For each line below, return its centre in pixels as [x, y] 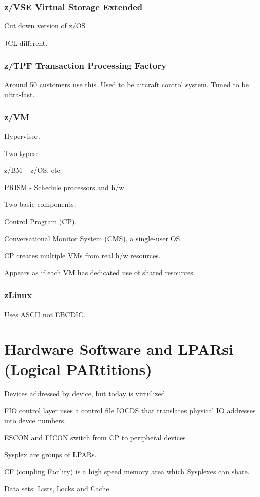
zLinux [18, 295]
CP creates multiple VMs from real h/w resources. [82, 255]
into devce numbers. [35, 420]
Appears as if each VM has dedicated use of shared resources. [100, 272]
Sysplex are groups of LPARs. [50, 454]
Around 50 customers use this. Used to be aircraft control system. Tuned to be [126, 84]
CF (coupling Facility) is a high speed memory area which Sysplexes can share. [127, 471]
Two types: [21, 153]
